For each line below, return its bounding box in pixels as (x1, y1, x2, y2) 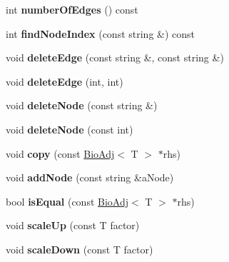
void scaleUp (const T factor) (6, 218, 140, 233)
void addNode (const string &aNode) (6, 170, 174, 185)
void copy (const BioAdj (6, 146, 115, 161)
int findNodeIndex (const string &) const (6, 26, 195, 41)
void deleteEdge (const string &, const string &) (6, 50, 224, 65)
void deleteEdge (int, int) (6, 74, 123, 89)
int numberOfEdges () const (6, 2, 138, 16)
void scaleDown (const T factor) (6, 241, 153, 256)
